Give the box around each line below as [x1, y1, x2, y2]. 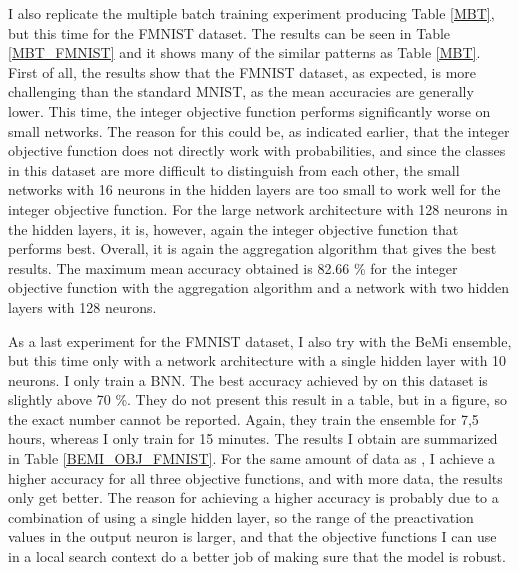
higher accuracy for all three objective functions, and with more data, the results [8, 467, 503, 488]
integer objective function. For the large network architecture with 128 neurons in [8, 198, 508, 219]
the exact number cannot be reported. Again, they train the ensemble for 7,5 [8, 408, 479, 429]
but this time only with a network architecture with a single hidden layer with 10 [8, 350, 507, 371]
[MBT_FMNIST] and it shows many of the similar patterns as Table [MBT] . [8, 42, 481, 63]
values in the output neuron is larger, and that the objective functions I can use [8, 526, 497, 547]
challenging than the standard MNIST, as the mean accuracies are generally [8, 81, 474, 102]
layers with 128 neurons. [8, 296, 157, 317]
